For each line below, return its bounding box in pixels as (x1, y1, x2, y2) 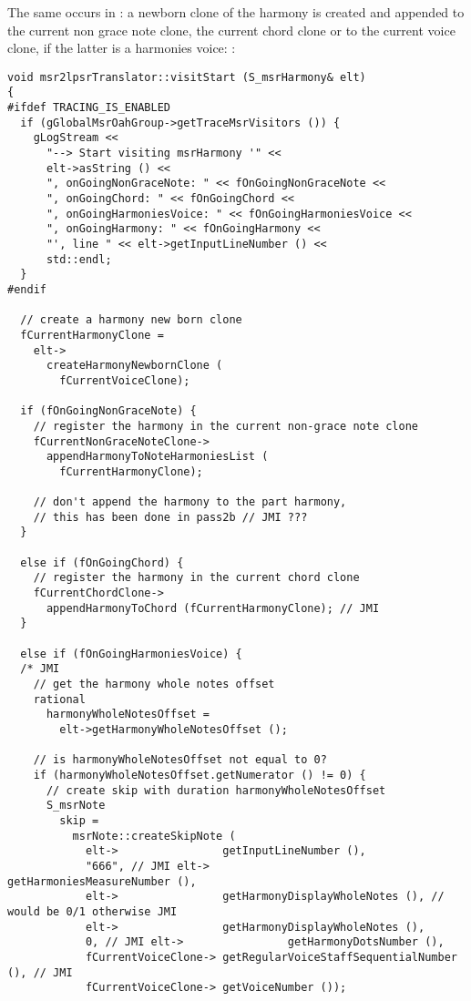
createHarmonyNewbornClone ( (46, 359, 223, 373)
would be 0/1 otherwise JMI (7, 904, 178, 918)
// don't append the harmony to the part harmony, (33, 495, 347, 509)
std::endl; (46, 252, 112, 266)
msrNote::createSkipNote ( (72, 829, 236, 843)
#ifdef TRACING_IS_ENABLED (7, 101, 170, 115)
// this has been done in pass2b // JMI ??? (33, 510, 308, 524)
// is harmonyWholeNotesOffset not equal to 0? (33, 753, 327, 767)
